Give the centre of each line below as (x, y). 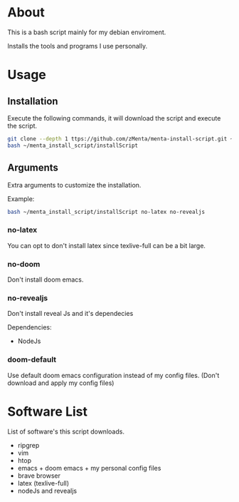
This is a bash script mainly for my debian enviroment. (87, 32)
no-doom (24, 264)
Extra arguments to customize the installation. (74, 185)
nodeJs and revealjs (47, 491)
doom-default (32, 359)
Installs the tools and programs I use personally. (78, 46)
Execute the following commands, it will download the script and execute (114, 118)
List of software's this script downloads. (66, 431)
